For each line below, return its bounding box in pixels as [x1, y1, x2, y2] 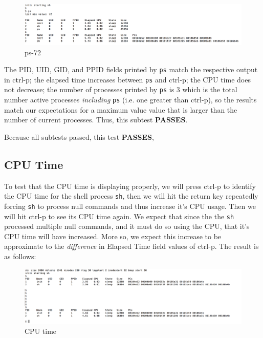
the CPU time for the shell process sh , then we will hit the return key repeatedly [4, 191, 258, 201]
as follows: [4, 251, 36, 262]
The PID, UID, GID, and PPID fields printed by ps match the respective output [4, 64, 258, 75]
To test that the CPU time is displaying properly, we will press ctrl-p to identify [4, 180, 256, 191]
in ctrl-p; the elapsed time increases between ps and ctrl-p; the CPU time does [4, 74, 251, 84]
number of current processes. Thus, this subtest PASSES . [4, 114, 188, 125]
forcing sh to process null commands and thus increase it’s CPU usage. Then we [4, 200, 256, 211]
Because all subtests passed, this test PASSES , [4, 131, 154, 142]
